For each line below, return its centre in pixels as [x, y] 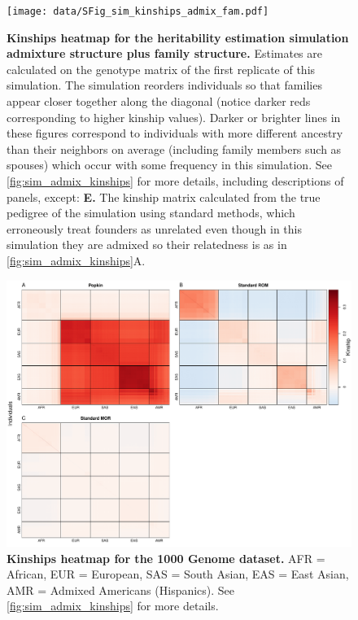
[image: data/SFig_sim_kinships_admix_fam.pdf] [138, 11]
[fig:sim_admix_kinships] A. [76, 260]
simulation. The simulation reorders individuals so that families [164, 85]
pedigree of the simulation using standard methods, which [151, 213]
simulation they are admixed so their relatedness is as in [147, 245]
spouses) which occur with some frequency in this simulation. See [169, 165]
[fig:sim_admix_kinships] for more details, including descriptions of [175, 181]
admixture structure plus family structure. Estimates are [164, 53]
